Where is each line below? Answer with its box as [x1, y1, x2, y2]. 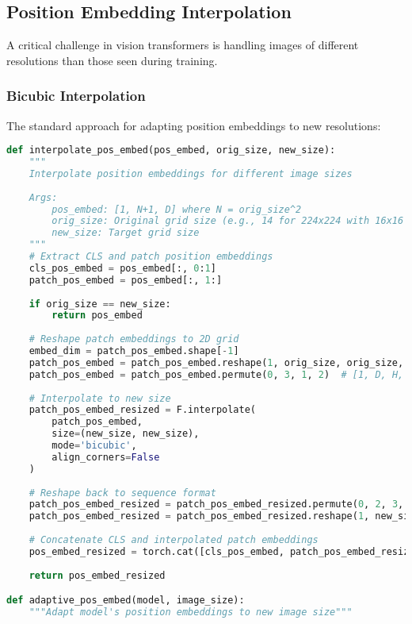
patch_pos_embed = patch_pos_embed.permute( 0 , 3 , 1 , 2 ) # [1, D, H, [29, 368, 404, 380]
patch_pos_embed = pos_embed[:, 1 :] [29, 274, 223, 286]
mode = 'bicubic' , [51, 440, 137, 452]
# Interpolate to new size [29, 392, 171, 404]
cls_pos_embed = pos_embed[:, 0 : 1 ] [29, 262, 216, 274]
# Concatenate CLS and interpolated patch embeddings [29, 534, 319, 546]
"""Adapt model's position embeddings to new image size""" [29, 607, 353, 618]
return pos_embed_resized [29, 569, 166, 581]
